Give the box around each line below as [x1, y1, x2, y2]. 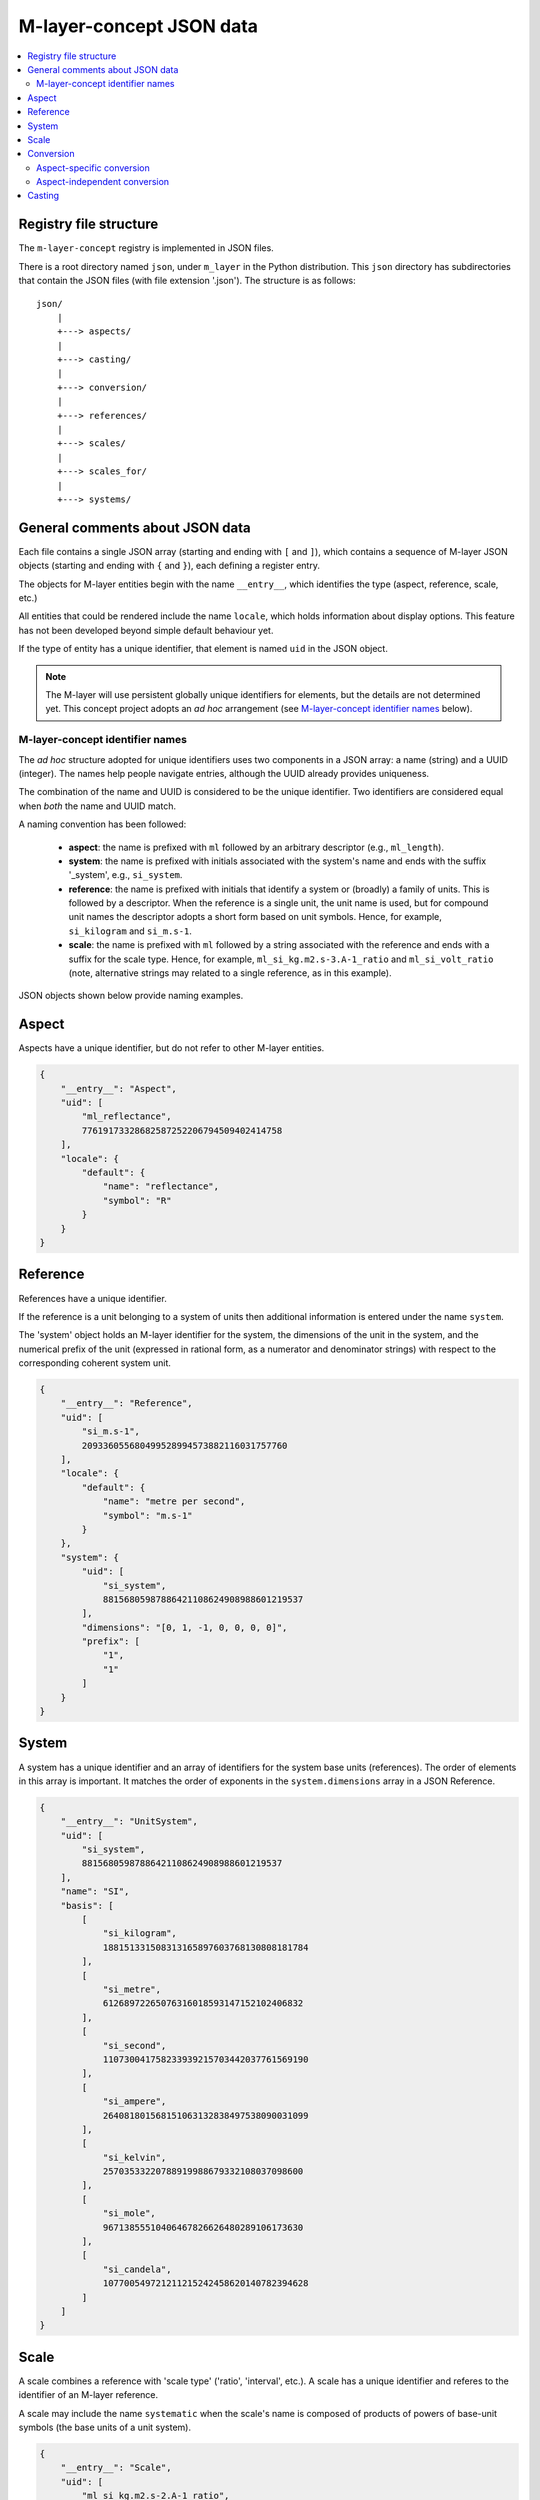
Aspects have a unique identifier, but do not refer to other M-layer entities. [18, 1042, 325, 1054]
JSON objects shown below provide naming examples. [18, 990, 244, 1002]
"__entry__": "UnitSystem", [60, 1816, 199, 1827]
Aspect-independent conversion [36, 176, 170, 188]
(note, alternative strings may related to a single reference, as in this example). [68, 967, 392, 979]
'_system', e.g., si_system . [68, 869, 183, 881]
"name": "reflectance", [102, 1181, 220, 1192]
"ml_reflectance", [81, 1111, 172, 1122]
